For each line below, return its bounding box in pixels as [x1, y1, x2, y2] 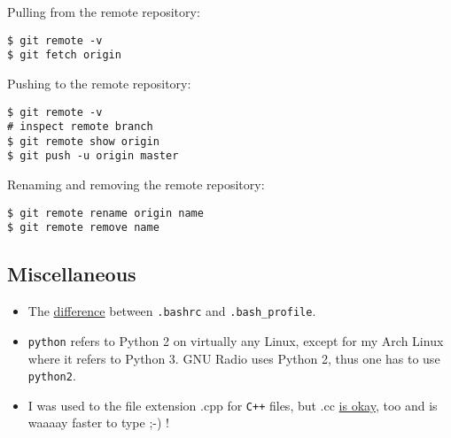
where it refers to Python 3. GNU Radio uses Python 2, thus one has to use [27, 349, 440, 367]
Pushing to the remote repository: [7, 73, 191, 92]
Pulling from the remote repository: [7, 3, 200, 20]
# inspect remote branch [7, 120, 153, 134]
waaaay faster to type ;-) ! [27, 413, 169, 432]
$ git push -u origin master [7, 150, 179, 163]
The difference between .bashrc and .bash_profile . [27, 302, 316, 320]
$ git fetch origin [7, 49, 121, 62]
